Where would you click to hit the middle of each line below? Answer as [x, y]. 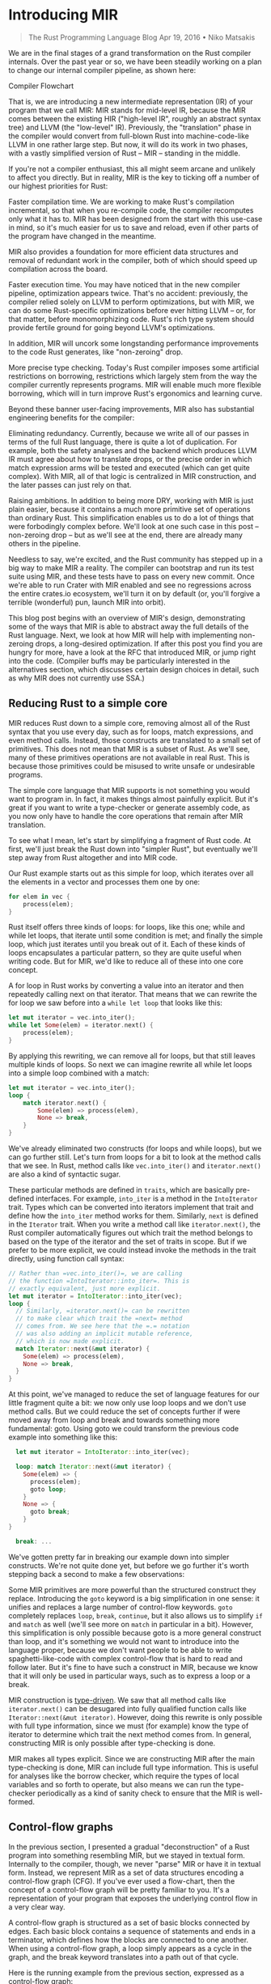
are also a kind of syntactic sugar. [65, 1174]
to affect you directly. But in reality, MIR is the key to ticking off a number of [134, 177]
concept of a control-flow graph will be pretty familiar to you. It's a [119, 1889]
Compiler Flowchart [41, 86]
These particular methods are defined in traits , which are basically [121, 1190]
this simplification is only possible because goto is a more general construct [135, 1633]
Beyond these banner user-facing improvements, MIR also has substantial [131, 409]
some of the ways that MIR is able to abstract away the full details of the [129, 626]
